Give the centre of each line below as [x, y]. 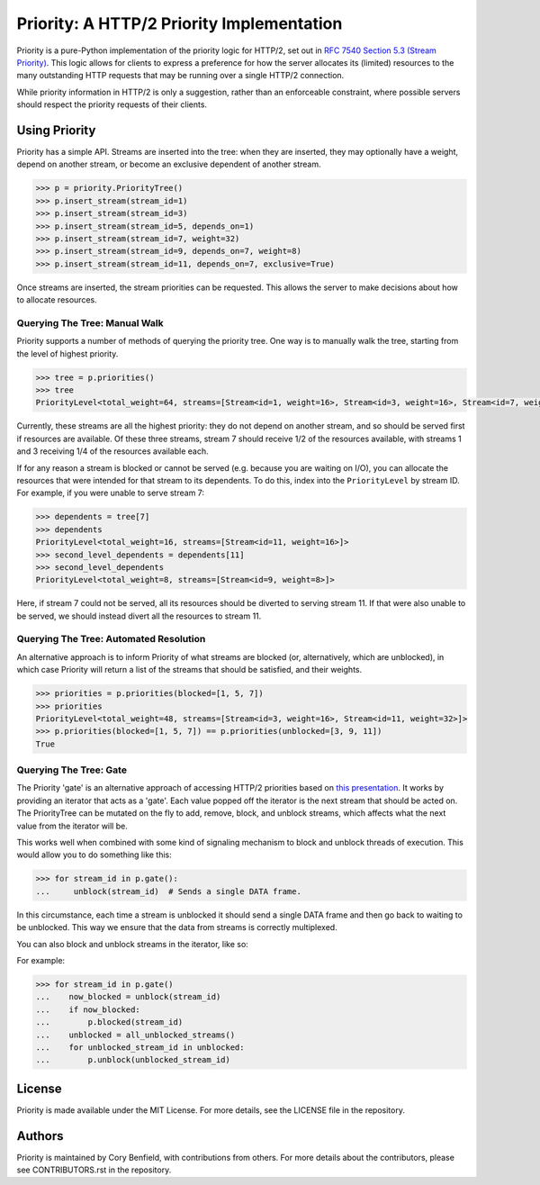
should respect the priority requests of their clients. [112, 104]
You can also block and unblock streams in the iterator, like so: [133, 944]
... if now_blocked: [88, 1009]
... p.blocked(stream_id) [109, 1022]
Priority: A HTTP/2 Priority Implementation [180, 23]
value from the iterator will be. [72, 826]
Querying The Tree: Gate [72, 770]
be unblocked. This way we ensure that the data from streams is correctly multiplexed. [177, 927]
